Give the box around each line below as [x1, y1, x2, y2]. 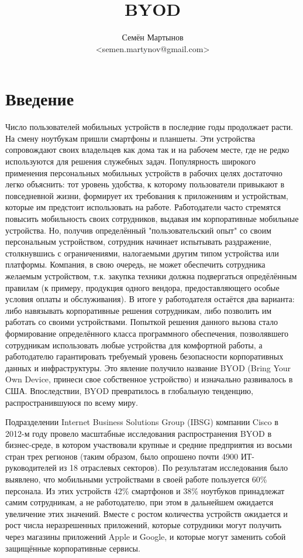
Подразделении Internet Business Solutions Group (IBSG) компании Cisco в [5, 416, 278, 428]
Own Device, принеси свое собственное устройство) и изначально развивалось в [5, 373, 293, 385]
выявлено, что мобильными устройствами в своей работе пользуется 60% [5, 473, 267, 485]
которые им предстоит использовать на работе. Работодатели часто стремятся [5, 201, 281, 213]
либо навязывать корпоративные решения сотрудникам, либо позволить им [5, 304, 272, 316]
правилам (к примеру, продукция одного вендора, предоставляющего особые [5, 281, 280, 293]
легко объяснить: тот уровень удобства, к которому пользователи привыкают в [5, 178, 285, 190]
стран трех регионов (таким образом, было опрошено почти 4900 [5, 450, 239, 462]
